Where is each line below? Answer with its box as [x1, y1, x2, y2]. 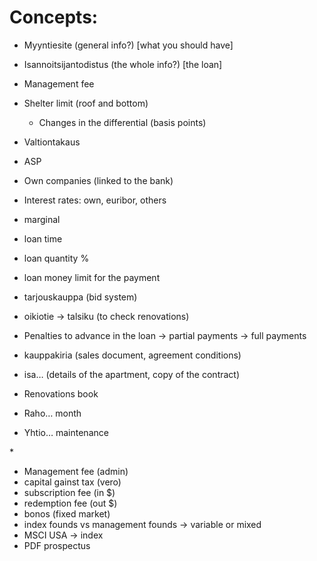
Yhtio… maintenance [23, 426, 109, 438]
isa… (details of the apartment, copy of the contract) [23, 368, 241, 380]
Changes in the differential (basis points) [38, 116, 207, 128]
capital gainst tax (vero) [23, 476, 122, 488]
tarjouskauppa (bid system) [23, 291, 138, 303]
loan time [23, 232, 63, 245]
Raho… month [23, 407, 82, 419]
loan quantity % [23, 252, 90, 264]
